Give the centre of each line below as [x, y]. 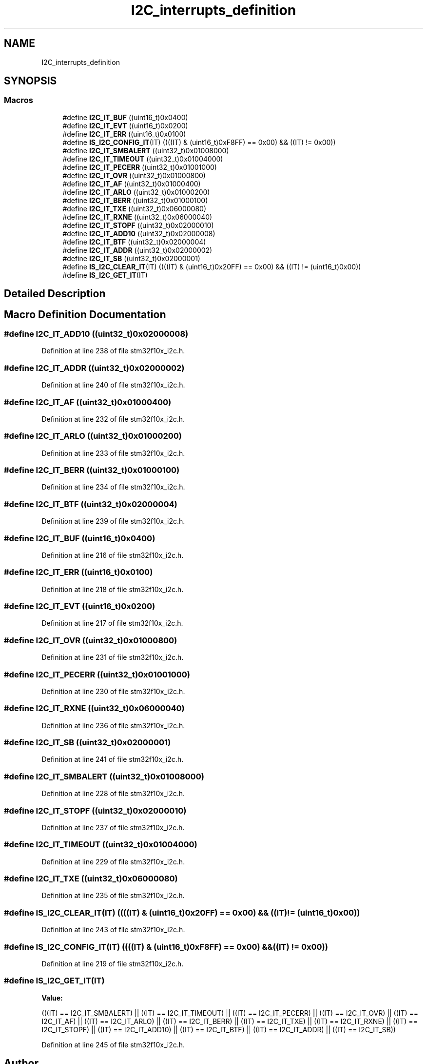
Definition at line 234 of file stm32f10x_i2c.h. [113, 487]
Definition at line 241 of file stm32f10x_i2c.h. [113, 759]
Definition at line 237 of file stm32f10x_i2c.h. [113, 827]
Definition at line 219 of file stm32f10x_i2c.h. [113, 963]
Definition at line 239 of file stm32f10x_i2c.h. [113, 521]
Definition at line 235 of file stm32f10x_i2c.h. [113, 896]
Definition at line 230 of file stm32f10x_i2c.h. [113, 691]
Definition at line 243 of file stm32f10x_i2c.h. [113, 930]
